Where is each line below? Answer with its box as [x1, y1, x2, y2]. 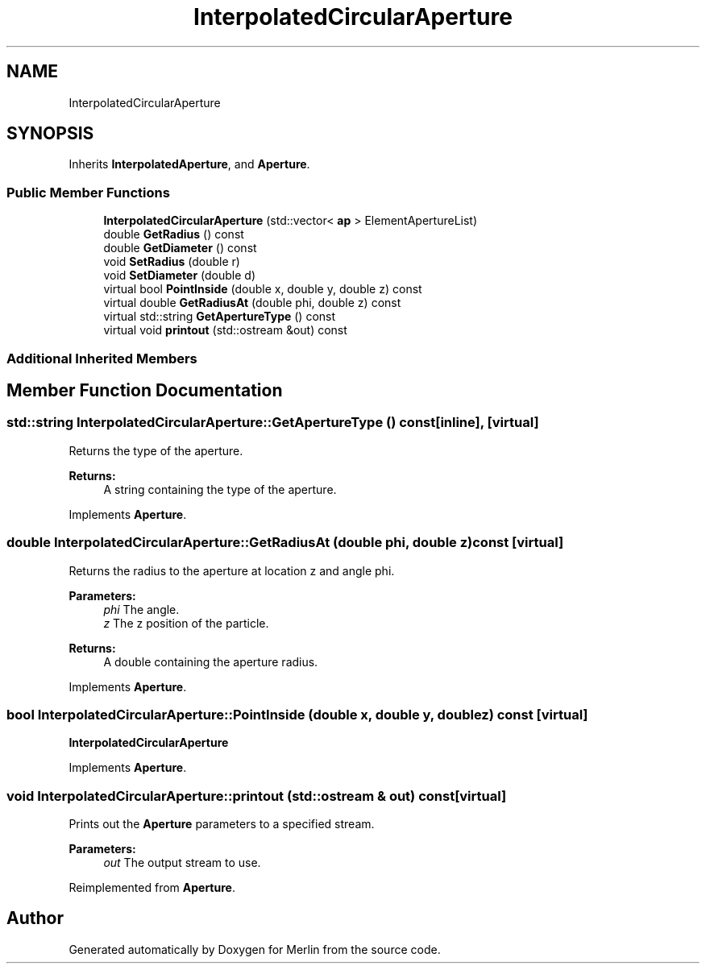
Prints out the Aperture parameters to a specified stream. [69, 817, 375, 831]
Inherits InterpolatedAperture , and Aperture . [69, 157, 310, 172]
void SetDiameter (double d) [103, 268, 256, 283]
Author [6, 908, 64, 929]
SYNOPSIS [6, 123, 94, 144]
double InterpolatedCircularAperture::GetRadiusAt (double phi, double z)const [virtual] [6, 534, 564, 551]
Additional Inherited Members [6, 350, 197, 367]
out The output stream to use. [103, 856, 261, 870]
